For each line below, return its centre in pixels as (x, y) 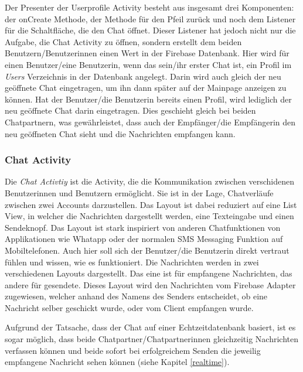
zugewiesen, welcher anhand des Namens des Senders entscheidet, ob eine (136, 296)
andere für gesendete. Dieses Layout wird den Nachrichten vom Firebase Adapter (150, 284)
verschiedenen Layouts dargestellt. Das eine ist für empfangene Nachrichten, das (149, 273)
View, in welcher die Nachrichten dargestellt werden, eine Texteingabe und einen (149, 216)
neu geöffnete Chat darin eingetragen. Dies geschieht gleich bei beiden (130, 110)
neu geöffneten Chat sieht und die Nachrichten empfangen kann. (120, 133)
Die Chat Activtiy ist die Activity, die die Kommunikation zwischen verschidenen (149, 181)
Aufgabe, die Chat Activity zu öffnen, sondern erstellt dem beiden (123, 41)
